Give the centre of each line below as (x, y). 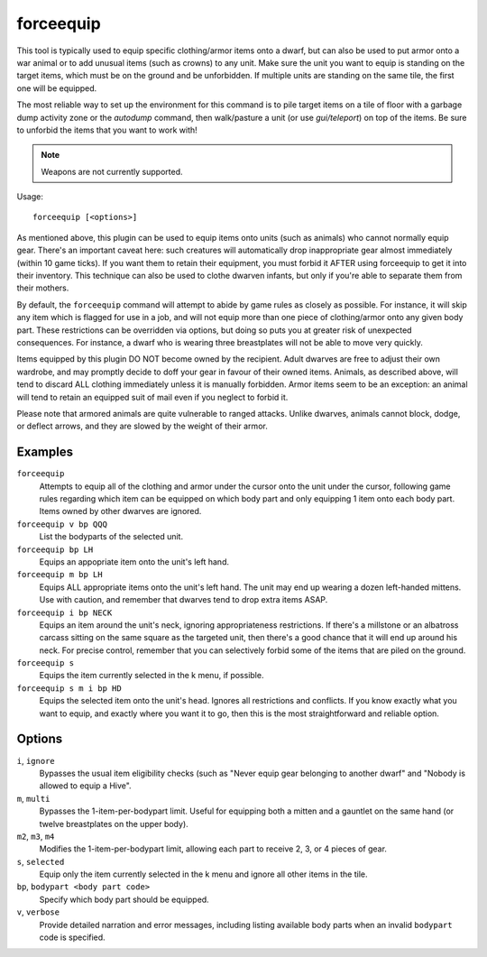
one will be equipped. (57, 88)
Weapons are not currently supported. (112, 171)
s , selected (41, 861)
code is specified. (72, 937)
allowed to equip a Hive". (85, 786)
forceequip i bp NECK (64, 612)
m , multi (33, 798)
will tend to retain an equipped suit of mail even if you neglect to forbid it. (152, 397)
